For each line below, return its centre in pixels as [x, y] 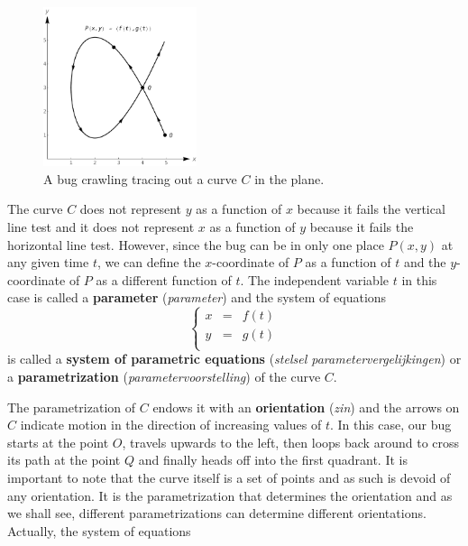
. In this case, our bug [390, 425]
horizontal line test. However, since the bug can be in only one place [196, 244]
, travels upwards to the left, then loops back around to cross [291, 442]
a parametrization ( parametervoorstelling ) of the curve [164, 377]
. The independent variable [315, 279]
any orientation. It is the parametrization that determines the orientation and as [230, 495]
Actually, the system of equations [99, 530]
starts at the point [58, 442]
